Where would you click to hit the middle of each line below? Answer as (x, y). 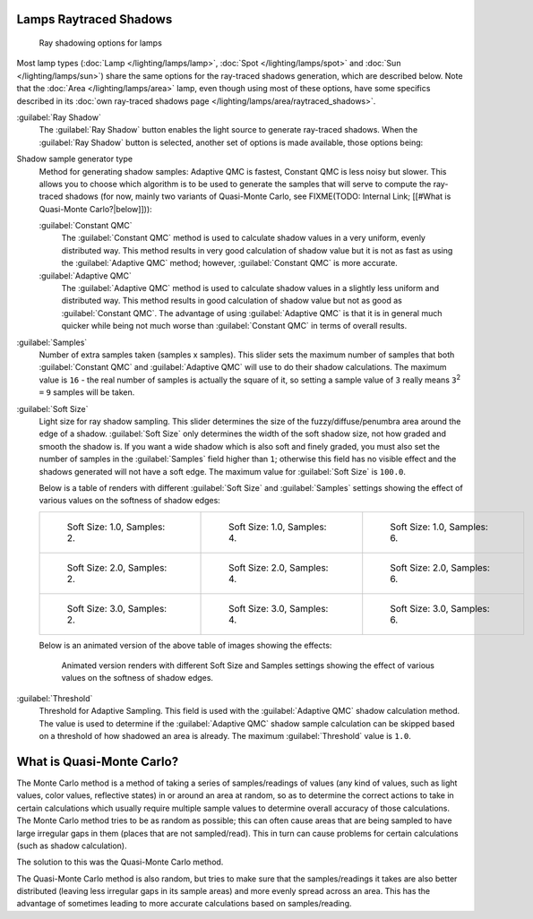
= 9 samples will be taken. (87, 392)
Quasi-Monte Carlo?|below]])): (95, 209)
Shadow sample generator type (75, 159)
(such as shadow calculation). (72, 846)
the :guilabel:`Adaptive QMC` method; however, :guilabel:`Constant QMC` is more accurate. (229, 263)
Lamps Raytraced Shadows (95, 19)
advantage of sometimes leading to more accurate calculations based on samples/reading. (185, 904)
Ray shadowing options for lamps (101, 43)
